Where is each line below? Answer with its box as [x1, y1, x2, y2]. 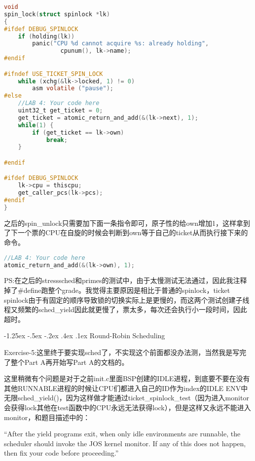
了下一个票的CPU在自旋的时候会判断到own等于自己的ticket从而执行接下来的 [4, 227, 248, 238]
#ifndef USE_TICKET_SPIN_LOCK [4, 70, 103, 77]
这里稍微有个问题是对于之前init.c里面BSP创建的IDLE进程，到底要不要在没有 [4, 373, 250, 384]
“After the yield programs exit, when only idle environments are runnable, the [4, 428, 241, 439]
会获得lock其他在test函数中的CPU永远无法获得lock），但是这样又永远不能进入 [4, 402, 251, 412]
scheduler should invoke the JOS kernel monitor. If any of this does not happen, [4, 438, 246, 448]
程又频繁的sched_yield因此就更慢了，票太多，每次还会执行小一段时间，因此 [4, 304, 247, 315]
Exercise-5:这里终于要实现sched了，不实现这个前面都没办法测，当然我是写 [4, 347, 240, 357]
